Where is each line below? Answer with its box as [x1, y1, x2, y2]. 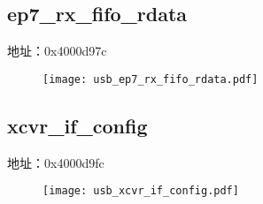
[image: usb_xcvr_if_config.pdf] [43, 185, 239, 198]
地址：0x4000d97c [7, 42, 107, 60]
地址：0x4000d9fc [7, 153, 104, 171]
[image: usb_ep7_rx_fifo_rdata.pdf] [43, 72, 259, 86]
